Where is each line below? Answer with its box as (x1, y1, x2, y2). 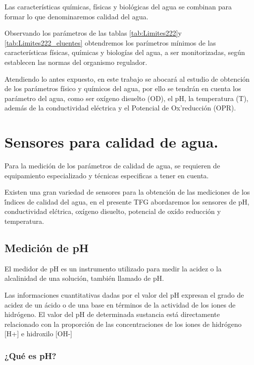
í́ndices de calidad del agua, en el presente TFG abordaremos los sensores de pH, (4, 196, 250, 207)
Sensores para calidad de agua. (4, 132, 218, 152)
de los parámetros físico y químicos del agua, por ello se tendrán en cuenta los (4, 83, 241, 94)
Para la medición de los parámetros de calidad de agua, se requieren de (4, 160, 220, 171)
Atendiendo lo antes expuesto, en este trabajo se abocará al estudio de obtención (4, 73, 250, 84)
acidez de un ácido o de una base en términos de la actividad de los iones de (4, 299, 236, 310)
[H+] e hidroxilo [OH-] (4, 328, 72, 339)
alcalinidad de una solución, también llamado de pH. (4, 273, 164, 283)
